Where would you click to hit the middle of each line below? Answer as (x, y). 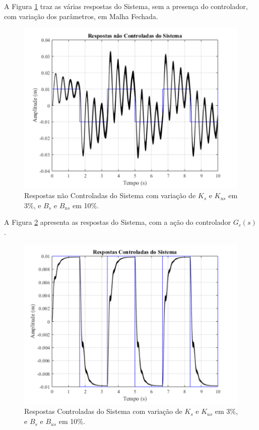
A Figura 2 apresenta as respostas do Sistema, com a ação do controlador (117, 222)
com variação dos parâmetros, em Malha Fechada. (81, 16)
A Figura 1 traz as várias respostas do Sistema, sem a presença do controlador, (126, 6)
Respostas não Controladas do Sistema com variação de (110, 195)
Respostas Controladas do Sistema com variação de (103, 411)
